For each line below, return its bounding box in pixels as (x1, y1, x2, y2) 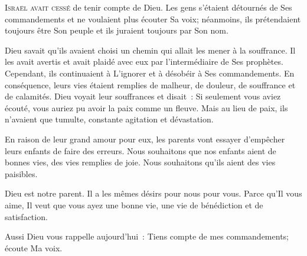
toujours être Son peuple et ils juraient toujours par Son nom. (5, 24, 228, 36)
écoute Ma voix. (5, 241, 63, 254)
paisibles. (5, 167, 38, 179)
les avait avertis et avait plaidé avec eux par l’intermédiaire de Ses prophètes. (5, 55, 283, 68)
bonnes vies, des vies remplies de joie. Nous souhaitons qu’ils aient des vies (5, 156, 276, 168)
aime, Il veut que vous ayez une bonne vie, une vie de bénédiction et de (5, 198, 263, 211)
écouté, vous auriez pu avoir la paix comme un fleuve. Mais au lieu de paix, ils (5, 101, 288, 114)
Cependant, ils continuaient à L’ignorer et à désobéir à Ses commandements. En (5, 67, 295, 79)
